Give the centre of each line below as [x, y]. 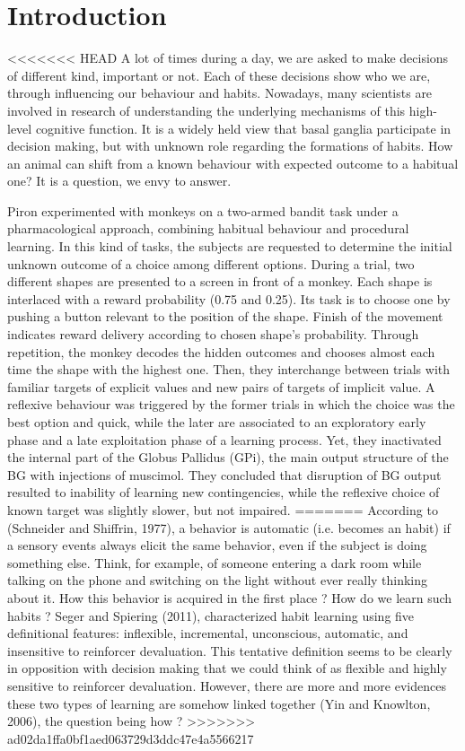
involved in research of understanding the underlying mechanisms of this [206, 110]
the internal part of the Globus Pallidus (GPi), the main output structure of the [228, 457]
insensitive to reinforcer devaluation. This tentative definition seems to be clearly [230, 650]
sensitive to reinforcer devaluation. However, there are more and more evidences [227, 685]
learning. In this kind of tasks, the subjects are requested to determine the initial [230, 246]
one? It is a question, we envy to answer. [119, 181]
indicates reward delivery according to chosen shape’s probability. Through [213, 334]
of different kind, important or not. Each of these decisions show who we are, [219, 75]
